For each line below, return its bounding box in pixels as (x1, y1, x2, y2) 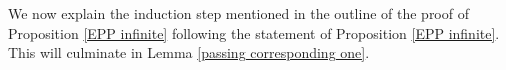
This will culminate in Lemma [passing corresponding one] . (8, 42, 370, 63)
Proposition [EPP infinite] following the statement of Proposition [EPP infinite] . (8, 22, 500, 43)
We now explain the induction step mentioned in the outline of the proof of (8, 3, 469, 23)
